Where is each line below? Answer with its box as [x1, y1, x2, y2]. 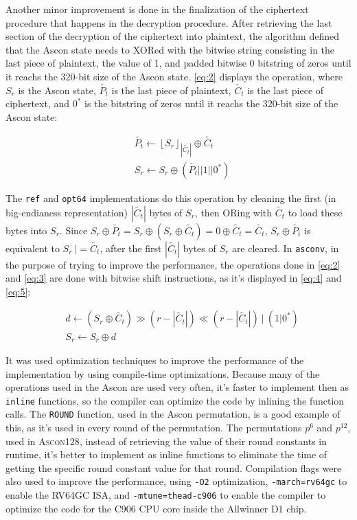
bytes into [5, 223, 47, 237]
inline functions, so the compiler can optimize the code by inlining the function [5, 393, 345, 407]
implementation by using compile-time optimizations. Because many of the [5, 366, 320, 381]
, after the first [100, 240, 162, 255]
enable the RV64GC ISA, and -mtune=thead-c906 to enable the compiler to [5, 488, 326, 502]
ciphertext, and [5, 96, 70, 111]
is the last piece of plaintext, [111, 82, 231, 97]
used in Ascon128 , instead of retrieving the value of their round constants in [5, 433, 327, 448]
